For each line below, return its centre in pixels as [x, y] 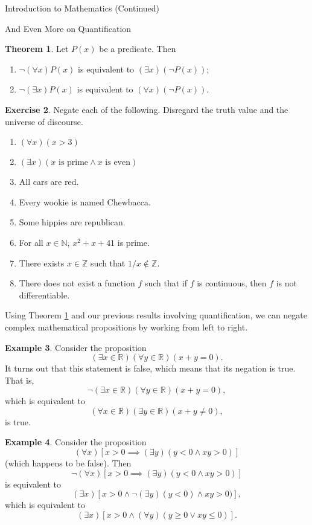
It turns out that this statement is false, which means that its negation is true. [150, 368]
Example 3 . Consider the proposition [76, 347]
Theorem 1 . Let [37, 49]
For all [31, 242]
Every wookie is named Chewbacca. [85, 201]
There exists [42, 262]
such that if [166, 283]
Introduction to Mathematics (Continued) [82, 8]
